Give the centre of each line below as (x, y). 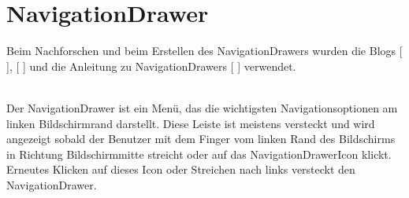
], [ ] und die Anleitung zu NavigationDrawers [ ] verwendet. (151, 66)
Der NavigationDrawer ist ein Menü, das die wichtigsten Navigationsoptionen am (202, 107)
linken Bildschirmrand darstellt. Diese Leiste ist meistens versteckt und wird (191, 123)
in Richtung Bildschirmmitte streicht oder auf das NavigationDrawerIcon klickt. (199, 154)
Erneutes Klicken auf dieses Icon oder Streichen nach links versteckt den (181, 169)
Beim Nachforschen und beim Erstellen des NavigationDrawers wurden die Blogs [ (204, 51)
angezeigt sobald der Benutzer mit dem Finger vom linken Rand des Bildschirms (201, 139)
